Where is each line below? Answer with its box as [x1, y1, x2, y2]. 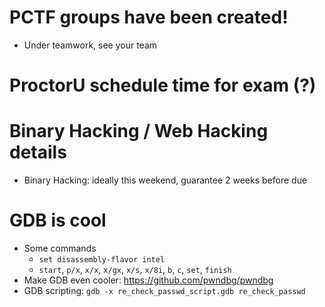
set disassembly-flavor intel [38, 255, 166, 265]
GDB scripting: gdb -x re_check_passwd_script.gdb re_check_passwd [23, 285, 306, 296]
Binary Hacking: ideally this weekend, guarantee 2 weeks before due [23, 174, 308, 186]
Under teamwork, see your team [23, 39, 158, 51]
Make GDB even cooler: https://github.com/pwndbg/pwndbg [23, 274, 274, 286]
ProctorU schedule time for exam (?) [9, 74, 317, 97]
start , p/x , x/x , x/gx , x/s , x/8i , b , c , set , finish [38, 264, 232, 275]
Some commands [23, 242, 97, 254]
